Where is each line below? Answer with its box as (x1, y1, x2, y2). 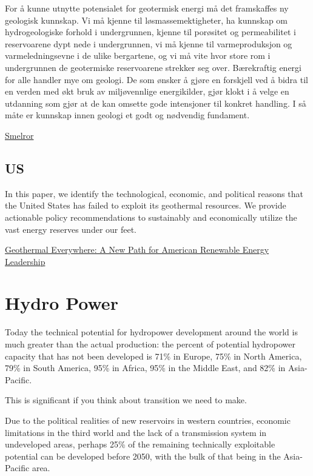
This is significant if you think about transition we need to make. (5, 394, 247, 406)
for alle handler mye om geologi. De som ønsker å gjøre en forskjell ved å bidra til (5, 73, 308, 85)
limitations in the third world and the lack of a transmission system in (5, 426, 267, 438)
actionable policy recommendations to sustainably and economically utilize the (5, 210, 297, 223)
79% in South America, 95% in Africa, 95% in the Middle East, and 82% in (5, 361, 286, 374)
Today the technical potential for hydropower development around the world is (5, 326, 298, 338)
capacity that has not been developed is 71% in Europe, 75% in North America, (5, 349, 302, 362)
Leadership (5, 255, 45, 267)
